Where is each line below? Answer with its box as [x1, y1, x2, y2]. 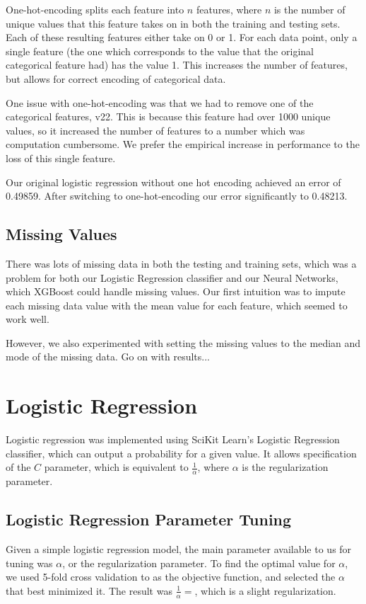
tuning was [6, 555, 53, 570]
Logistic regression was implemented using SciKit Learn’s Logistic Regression [6, 432, 340, 447]
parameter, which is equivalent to [44, 460, 189, 474]
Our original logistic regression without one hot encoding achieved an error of [6, 174, 341, 189]
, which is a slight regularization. [194, 583, 336, 598]
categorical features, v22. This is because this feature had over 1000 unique [6, 109, 331, 124]
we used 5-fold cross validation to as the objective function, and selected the [6, 569, 336, 584]
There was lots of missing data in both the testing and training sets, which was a [6, 256, 357, 270]
